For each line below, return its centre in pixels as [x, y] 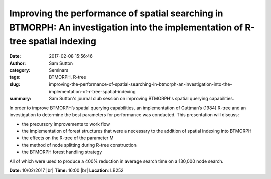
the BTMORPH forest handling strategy [62, 152]
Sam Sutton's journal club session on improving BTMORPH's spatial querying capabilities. [142, 99]
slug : [15, 84]
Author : [18, 63]
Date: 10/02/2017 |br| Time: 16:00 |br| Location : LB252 [66, 170]
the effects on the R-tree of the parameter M [68, 138]
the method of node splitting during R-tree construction [79, 145]
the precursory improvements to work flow [66, 124]
